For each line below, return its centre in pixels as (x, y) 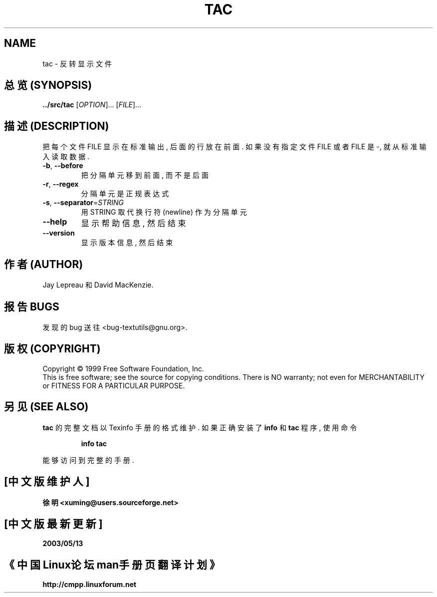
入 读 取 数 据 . (66, 157)
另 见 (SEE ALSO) (46, 407)
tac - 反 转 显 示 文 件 (77, 63)
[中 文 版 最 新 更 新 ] (53, 524)
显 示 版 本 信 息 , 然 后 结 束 (127, 243)
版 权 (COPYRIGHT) (52, 349)
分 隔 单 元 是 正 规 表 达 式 (125, 194)
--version (59, 233)
